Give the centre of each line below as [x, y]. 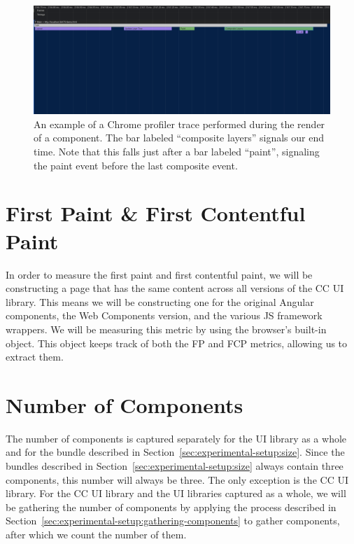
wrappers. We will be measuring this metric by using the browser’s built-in [166, 329]
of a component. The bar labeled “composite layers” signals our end [179, 138]
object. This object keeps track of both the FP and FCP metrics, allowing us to [177, 343]
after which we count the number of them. [96, 534]
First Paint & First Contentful [156, 213]
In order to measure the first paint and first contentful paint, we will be [159, 274]
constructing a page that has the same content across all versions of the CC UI [175, 288]
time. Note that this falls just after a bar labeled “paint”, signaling [177, 152]
